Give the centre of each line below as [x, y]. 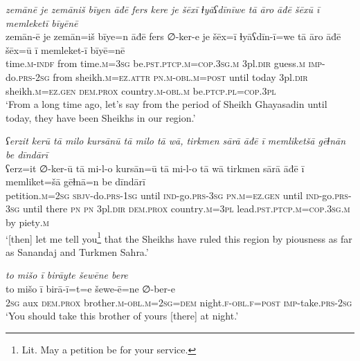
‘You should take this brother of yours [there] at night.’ [122, 316]
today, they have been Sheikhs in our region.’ [101, 117]
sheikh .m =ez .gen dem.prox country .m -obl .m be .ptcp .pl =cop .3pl [141, 90]
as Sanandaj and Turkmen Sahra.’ [77, 251]
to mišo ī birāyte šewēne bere [67, 275]
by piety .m [27, 222]
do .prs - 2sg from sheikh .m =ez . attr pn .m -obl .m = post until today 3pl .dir [157, 76]
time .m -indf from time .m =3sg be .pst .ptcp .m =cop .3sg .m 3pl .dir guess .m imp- [165, 63]
